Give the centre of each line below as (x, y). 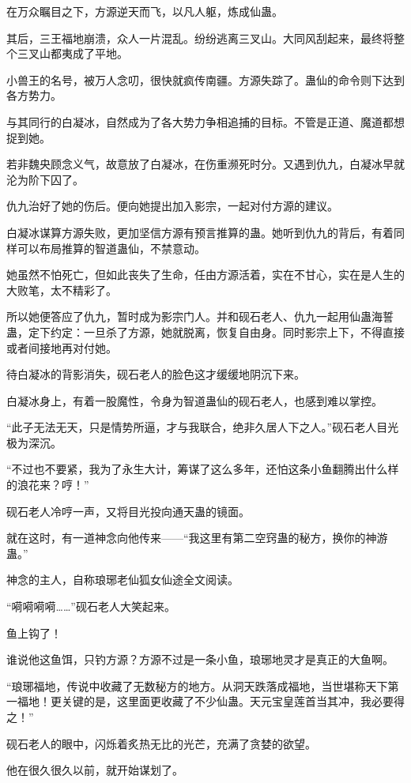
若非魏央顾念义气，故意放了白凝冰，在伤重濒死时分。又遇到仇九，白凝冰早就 (205, 164)
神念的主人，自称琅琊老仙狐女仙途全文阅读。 (123, 580)
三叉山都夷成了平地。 (72, 53)
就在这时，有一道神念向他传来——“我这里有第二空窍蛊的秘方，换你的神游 (197, 538)
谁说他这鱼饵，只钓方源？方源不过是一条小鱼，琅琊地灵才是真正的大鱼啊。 (200, 659)
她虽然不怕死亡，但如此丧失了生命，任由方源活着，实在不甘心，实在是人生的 (205, 275)
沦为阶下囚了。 (45, 179)
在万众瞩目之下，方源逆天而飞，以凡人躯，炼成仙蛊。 (145, 11)
